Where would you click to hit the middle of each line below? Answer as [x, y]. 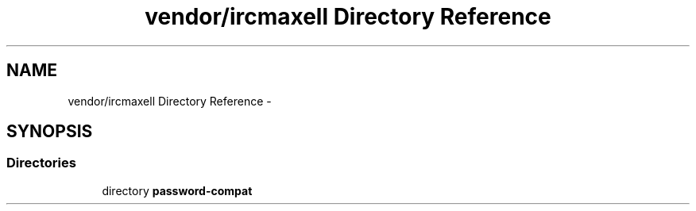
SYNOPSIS [50, 132]
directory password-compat [177, 190]
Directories [41, 163]
